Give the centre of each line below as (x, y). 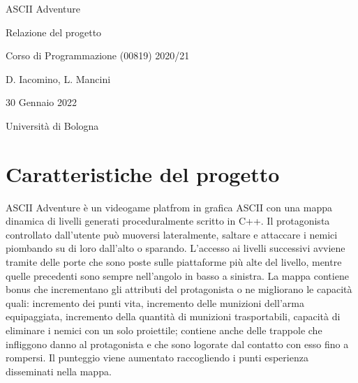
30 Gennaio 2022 (41, 102)
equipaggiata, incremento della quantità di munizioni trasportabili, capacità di (173, 316)
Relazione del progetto (54, 32)
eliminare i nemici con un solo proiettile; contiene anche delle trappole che (164, 330)
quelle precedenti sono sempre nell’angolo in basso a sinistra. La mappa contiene (177, 275)
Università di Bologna (52, 125)
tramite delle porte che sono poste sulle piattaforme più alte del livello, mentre (174, 262)
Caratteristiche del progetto (143, 173)
